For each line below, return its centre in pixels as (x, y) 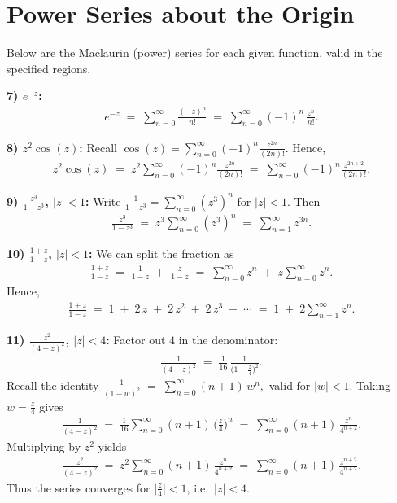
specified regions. (49, 68)
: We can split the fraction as (161, 254)
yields (112, 446)
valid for (290, 385)
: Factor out (136, 340)
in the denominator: (228, 340)
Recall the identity (53, 385)
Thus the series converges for (79, 487)
